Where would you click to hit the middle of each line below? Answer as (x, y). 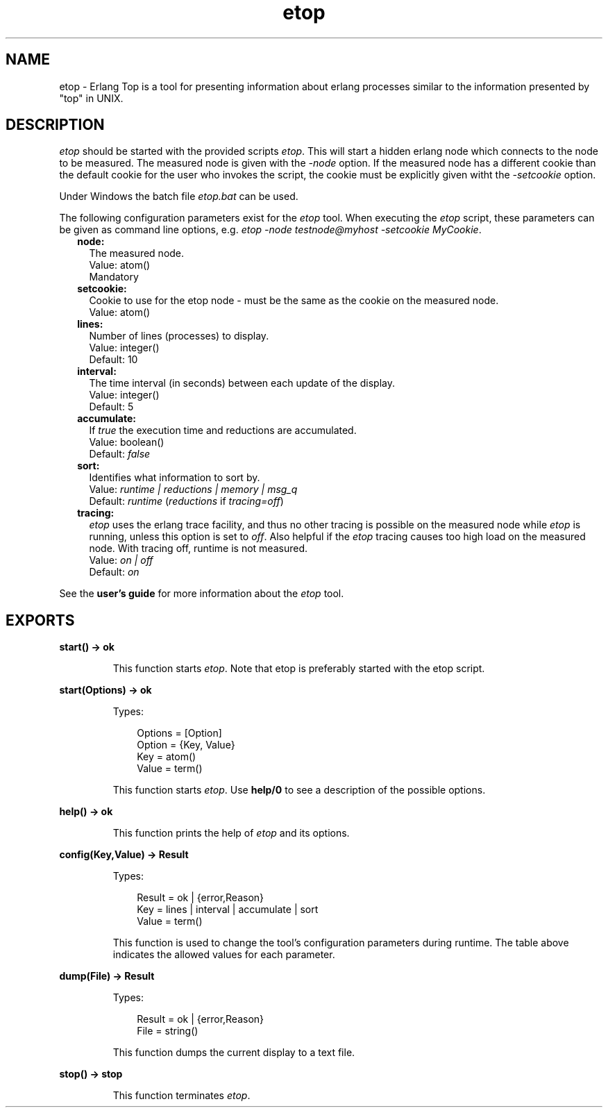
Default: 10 (113, 360)
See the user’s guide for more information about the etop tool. (202, 594)
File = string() (168, 1031)
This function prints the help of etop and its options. (231, 833)
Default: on (114, 572)
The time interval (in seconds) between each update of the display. (242, 383)
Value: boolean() (127, 442)
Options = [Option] (179, 733)
